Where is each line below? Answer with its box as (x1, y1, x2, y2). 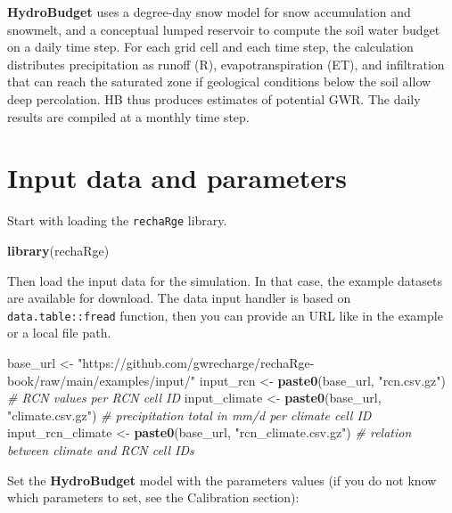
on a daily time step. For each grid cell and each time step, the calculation (7, 37, 414, 56)
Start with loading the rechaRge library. (7, 211, 227, 230)
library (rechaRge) (7, 240, 110, 259)
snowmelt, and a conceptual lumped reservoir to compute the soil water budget (7, 20, 440, 38)
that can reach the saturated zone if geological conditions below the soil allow (7, 72, 431, 91)
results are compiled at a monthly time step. (7, 107, 250, 126)
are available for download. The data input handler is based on (7, 289, 351, 307)
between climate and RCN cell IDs (7, 440, 194, 459)
